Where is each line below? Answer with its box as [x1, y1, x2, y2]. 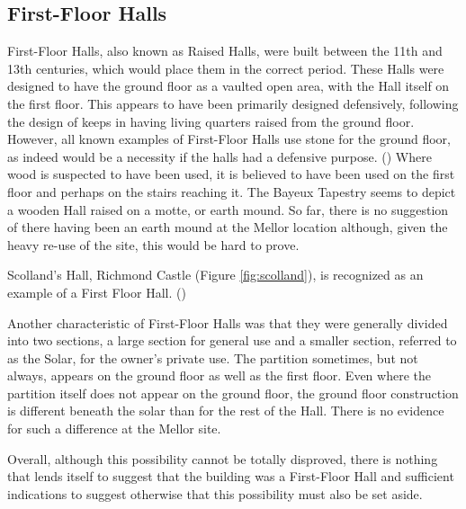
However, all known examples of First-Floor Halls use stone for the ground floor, [7, 129, 451, 148]
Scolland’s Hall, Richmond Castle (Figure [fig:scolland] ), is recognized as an [7, 265, 424, 284]
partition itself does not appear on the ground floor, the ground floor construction [7, 383, 459, 402]
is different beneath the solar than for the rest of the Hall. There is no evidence [7, 401, 444, 420]
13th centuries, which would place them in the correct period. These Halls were [7, 58, 444, 77]
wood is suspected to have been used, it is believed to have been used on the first [7, 165, 455, 183]
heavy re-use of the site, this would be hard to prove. [7, 235, 300, 254]
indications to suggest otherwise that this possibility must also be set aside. [7, 484, 423, 503]
